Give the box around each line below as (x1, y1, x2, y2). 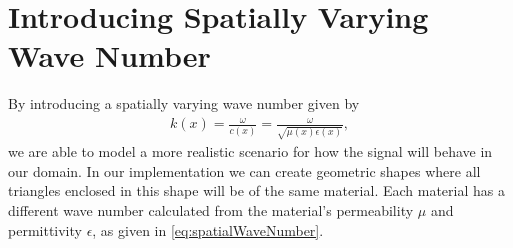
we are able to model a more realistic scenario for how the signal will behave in (8, 141, 493, 162)
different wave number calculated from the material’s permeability (8, 199, 414, 220)
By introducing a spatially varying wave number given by (8, 93, 360, 114)
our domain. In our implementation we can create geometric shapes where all (8, 160, 481, 181)
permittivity (8, 219, 82, 240)
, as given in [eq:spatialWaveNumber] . (92, 219, 324, 240)
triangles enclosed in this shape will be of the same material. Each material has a (8, 180, 505, 201)
